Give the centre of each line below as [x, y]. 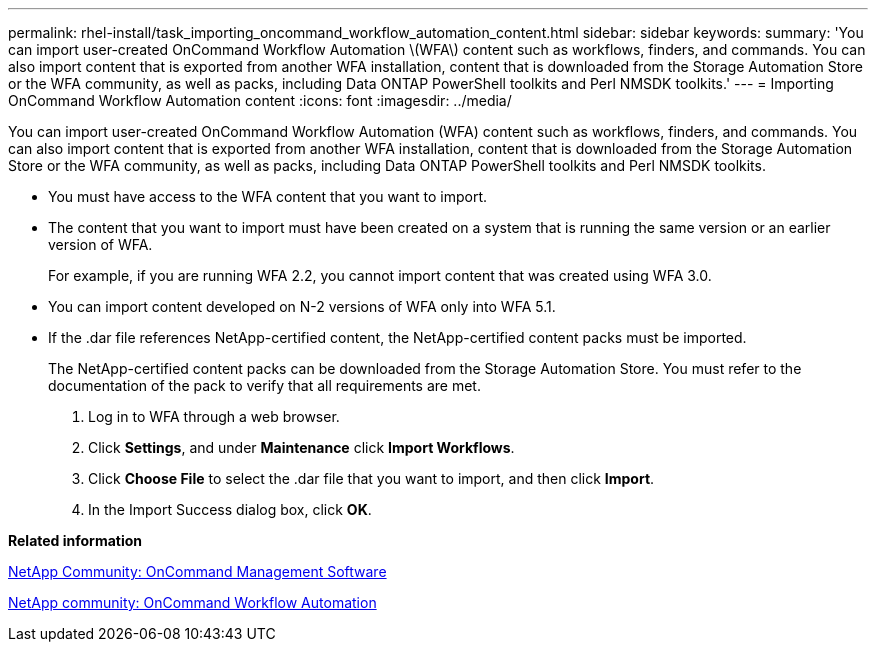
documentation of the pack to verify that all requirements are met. [264, 385]
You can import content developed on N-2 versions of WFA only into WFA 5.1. [302, 306]
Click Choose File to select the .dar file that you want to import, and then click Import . [371, 478]
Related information [75, 540]
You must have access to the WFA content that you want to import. [268, 196]
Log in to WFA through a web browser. [214, 416]
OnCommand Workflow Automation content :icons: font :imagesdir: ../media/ [260, 100]
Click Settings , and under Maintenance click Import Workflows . [301, 447]
